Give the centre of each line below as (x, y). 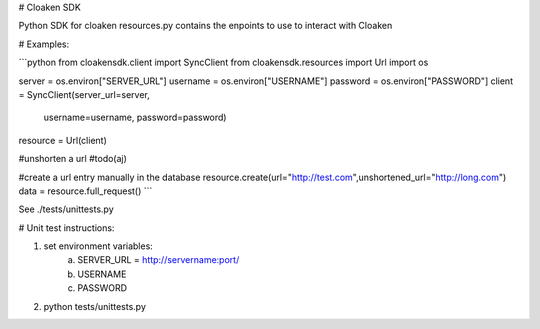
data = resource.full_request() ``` (85, 191)
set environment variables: (98, 246)
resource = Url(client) (62, 140)
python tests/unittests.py (95, 306)
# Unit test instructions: (66, 227)
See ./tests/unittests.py (66, 209)
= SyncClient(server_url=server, (84, 94)
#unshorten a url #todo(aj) (72, 159)
